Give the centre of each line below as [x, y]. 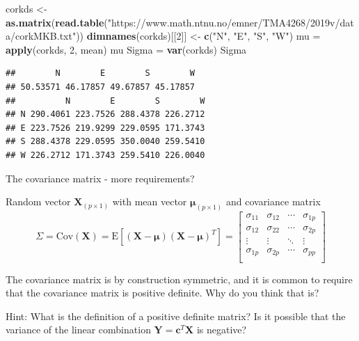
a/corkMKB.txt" [41, 36]
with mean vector [150, 201]
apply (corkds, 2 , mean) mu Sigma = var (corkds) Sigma [126, 49]
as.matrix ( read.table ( [57, 22]
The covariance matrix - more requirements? [100, 178]
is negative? [222, 330]
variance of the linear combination [78, 330]
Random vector [38, 201]
